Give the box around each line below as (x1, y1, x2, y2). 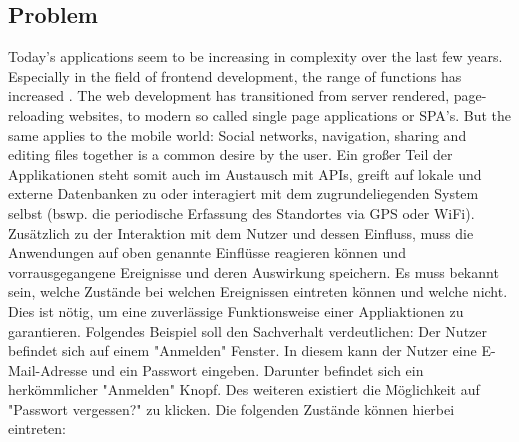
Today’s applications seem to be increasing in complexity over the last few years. (8, 46, 503, 67)
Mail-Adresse (8, 359, 88, 380)
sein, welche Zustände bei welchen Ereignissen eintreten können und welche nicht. (8, 281, 508, 302)
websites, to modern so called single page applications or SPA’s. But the (68, 104, 512, 125)
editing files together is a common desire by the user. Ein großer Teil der (8, 144, 453, 165)
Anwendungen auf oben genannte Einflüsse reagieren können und (8, 242, 406, 263)
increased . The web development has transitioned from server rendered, (8, 85, 450, 106)
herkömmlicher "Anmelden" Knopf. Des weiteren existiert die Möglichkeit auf (8, 379, 480, 400)
